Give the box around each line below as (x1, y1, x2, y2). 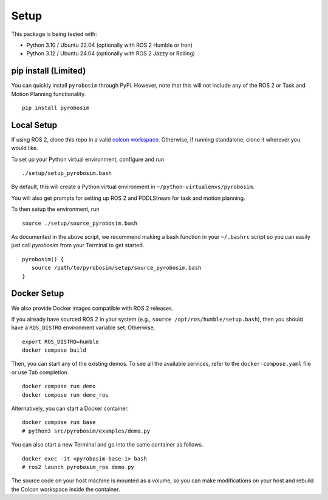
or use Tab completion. (11, 368, 69, 376)
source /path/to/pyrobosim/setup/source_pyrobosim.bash (31, 264, 202, 272)
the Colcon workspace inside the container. (11, 485, 120, 493)
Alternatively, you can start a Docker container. (11, 405, 129, 413)
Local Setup (11, 120, 58, 130)
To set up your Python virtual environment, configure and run (11, 156, 165, 163)
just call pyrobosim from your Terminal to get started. (11, 242, 145, 249)
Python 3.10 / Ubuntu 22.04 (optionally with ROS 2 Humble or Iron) (26, 41, 193, 49)
